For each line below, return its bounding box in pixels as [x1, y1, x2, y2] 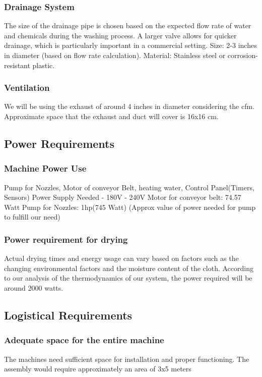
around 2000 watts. [4, 282, 63, 293]
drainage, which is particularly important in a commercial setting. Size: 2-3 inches [4, 40, 257, 50]
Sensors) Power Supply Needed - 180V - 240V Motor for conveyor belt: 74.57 [4, 192, 241, 202]
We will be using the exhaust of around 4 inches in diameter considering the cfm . [4, 101, 255, 112]
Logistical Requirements [4, 307, 133, 322]
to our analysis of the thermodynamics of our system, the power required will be [4, 273, 252, 283]
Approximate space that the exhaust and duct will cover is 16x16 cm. [4, 111, 219, 121]
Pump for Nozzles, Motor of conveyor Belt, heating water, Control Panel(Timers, [4, 182, 254, 192]
